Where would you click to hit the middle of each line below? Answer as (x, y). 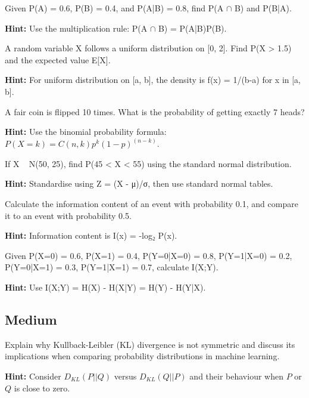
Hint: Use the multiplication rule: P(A (76, 28)
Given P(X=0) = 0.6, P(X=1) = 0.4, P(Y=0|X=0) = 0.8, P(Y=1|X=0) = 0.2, (149, 255)
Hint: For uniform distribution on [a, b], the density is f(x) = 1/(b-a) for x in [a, (153, 80)
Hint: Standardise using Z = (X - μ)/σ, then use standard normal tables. (139, 183)
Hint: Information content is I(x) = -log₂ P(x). (91, 235)
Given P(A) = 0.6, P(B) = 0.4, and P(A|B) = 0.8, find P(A (114, 8)
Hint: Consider (33, 376)
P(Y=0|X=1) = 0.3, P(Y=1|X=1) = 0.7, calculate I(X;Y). (112, 267)
